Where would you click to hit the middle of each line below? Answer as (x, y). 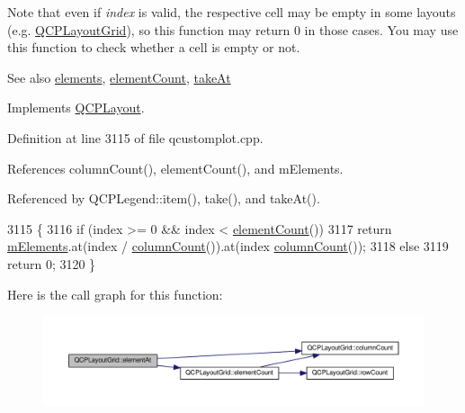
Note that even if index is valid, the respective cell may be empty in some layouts (232, 12)
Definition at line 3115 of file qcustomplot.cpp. (135, 137)
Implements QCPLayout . (76, 108)
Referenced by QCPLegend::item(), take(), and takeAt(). (164, 198)
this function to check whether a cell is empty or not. (154, 47)
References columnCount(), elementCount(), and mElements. (175, 168)
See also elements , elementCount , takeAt (119, 77)
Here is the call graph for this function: (115, 294)
